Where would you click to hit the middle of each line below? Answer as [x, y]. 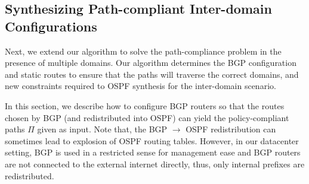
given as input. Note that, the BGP [102, 129]
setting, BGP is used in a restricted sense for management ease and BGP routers [153, 152]
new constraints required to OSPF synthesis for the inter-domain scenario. [140, 86]
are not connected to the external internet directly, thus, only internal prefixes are [155, 164]
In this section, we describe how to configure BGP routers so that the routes [145, 105]
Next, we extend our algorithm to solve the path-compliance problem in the [143, 51]
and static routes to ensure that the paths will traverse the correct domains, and [152, 74]
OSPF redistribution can [231, 129]
